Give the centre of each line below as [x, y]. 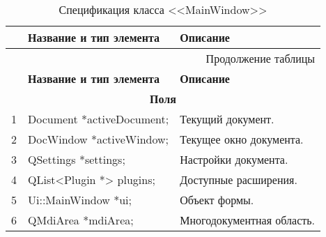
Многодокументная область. [248, 220]
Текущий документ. [227, 119]
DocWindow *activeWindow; [99, 139]
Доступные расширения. [239, 179]
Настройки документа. [234, 159]
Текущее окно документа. [242, 139]
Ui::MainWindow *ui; [80, 200]
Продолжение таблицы [261, 58]
